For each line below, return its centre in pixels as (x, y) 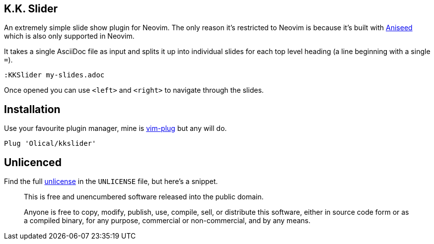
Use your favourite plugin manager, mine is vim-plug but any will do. (115, 128)
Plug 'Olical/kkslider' (50, 144)
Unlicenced (33, 162)
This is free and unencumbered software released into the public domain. (144, 197)
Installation (32, 109)
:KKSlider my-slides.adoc (54, 75)
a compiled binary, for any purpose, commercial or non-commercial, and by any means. (167, 221)
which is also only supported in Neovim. (69, 36)
